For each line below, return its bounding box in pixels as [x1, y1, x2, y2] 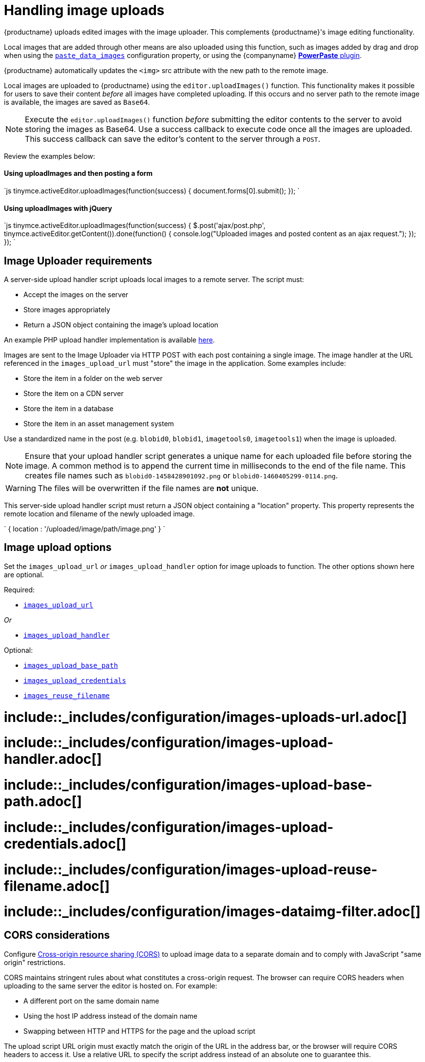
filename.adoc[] [4, 877, 110, 894]
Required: [4, 585, 35, 594]
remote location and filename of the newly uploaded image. [4, 510, 195, 518]
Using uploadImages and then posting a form [4, 169, 153, 178]
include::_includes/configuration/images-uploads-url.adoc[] [4, 708, 407, 725]
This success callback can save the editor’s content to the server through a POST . [25, 133, 321, 144]
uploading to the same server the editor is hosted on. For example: [4, 981, 217, 990]
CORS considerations [4, 929, 110, 942]
